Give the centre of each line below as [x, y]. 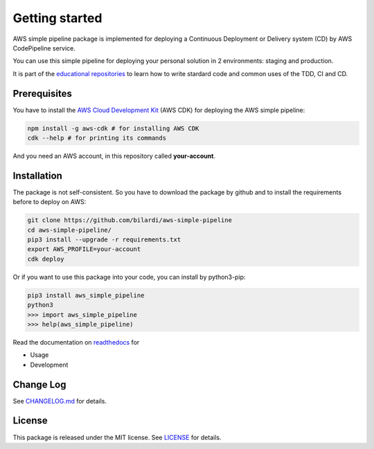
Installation [37, 175]
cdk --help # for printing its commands [97, 138]
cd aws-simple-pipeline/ [70, 230]
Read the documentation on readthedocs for [76, 342]
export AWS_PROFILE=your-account [84, 249]
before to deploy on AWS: [50, 202]
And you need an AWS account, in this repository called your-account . [114, 156]
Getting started [57, 18]
